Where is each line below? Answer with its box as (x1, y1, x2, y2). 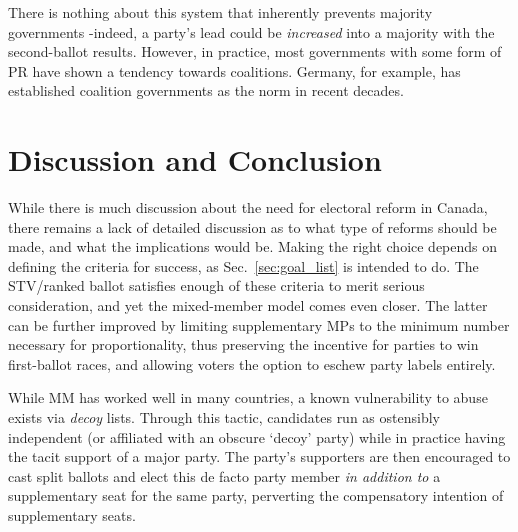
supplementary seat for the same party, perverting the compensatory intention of (8, 485, 504, 506)
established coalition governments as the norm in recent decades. (8, 80, 404, 101)
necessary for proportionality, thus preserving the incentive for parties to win (8, 334, 479, 355)
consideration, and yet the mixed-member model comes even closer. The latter (8, 295, 488, 316)
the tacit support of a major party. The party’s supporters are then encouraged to (8, 446, 511, 467)
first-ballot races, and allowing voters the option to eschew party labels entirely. (8, 353, 496, 374)
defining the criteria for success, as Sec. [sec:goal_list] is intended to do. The (8, 255, 479, 276)
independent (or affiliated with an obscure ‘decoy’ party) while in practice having (8, 426, 506, 447)
